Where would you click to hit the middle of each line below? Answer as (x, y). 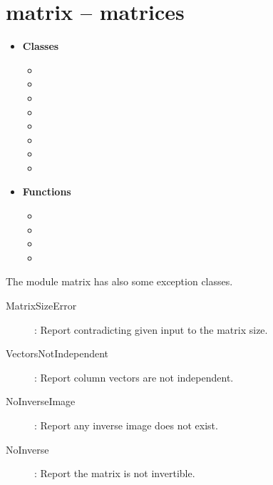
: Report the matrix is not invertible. (115, 473)
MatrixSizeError (41, 306)
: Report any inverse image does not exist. (126, 425)
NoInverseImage (41, 401)
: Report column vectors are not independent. (134, 377)
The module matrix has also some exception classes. (119, 281)
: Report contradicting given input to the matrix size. (151, 329)
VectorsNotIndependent (57, 353)
